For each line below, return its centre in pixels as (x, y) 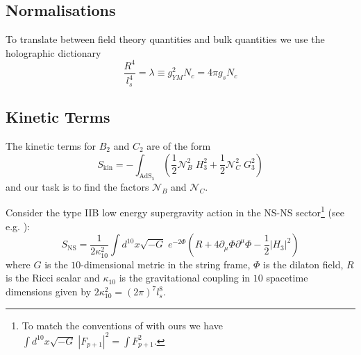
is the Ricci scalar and (53, 278)
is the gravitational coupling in (185, 278)
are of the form (179, 145)
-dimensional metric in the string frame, (166, 264)
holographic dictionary (53, 52)
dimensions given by (49, 292)
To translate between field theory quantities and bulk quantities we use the (165, 39)
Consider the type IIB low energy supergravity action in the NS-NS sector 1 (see (175, 211)
